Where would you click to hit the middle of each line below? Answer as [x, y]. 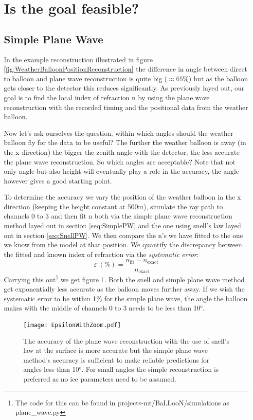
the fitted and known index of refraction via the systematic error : [101, 254]
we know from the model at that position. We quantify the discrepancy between [123, 245]
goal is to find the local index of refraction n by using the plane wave [107, 97]
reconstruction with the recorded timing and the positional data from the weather [126, 107]
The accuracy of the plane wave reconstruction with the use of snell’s [126, 340]
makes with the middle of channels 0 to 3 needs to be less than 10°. [104, 308]
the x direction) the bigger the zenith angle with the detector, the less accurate [122, 152]
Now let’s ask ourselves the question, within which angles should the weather [119, 133]
